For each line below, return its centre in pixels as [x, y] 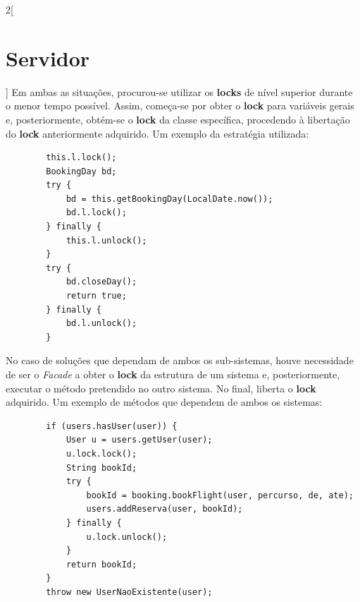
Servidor [48, 58]
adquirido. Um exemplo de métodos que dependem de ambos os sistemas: [164, 402]
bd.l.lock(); [96, 213]
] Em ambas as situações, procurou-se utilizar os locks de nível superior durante [179, 91]
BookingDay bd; [81, 171]
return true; [96, 296]
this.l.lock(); [81, 158]
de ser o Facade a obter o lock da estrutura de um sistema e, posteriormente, [173, 374]
